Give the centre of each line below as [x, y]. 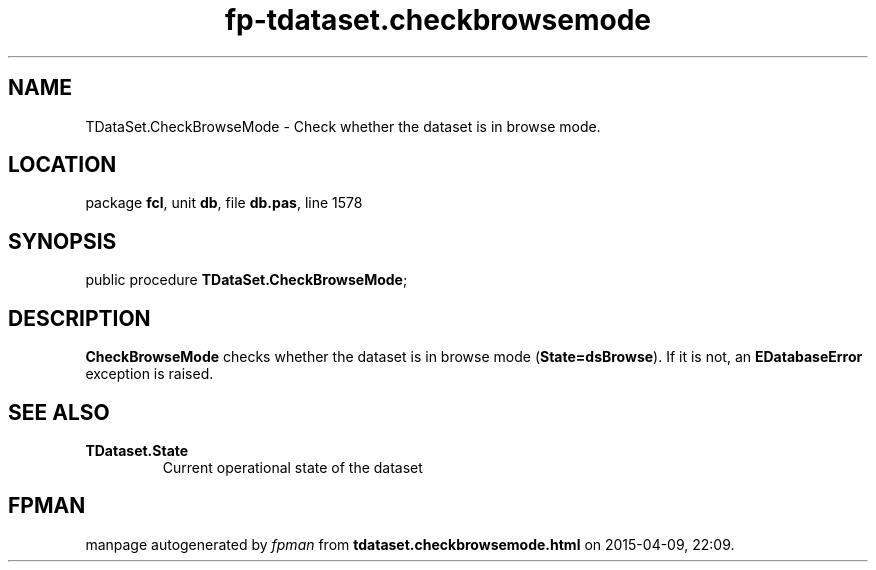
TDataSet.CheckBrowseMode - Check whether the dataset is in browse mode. [343, 126]
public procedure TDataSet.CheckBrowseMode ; [246, 280]
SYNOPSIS [62, 241]
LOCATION [62, 165]
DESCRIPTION [79, 318]
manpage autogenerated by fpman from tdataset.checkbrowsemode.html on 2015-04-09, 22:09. [410, 544]
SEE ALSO [59, 412]
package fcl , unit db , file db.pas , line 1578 [224, 203]
